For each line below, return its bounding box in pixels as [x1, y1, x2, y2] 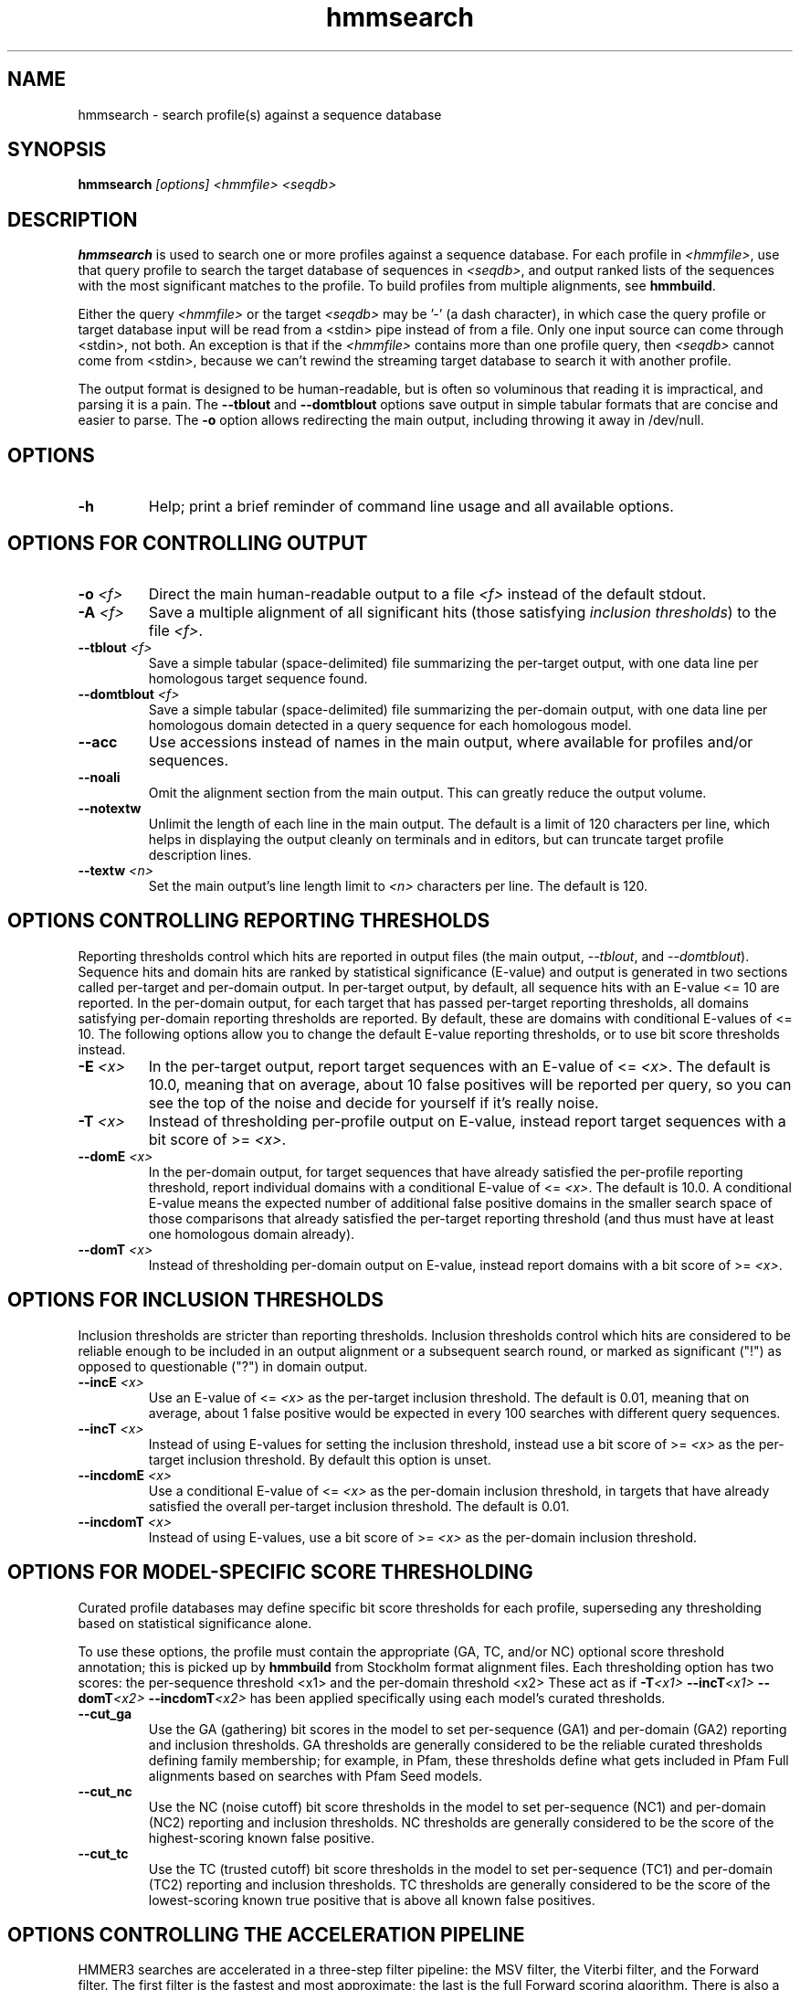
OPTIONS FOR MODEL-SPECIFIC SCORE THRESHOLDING [7, 1561, 533, 1584]
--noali [78, 768, 121, 785]
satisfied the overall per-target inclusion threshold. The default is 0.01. [148, 1498, 570, 1514]
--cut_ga [78, 1705, 132, 1721]
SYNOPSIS [7, 138, 107, 162]
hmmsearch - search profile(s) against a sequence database [78, 106, 442, 122]
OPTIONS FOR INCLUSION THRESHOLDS [7, 1288, 384, 1312]
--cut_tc [78, 1845, 129, 1861]
